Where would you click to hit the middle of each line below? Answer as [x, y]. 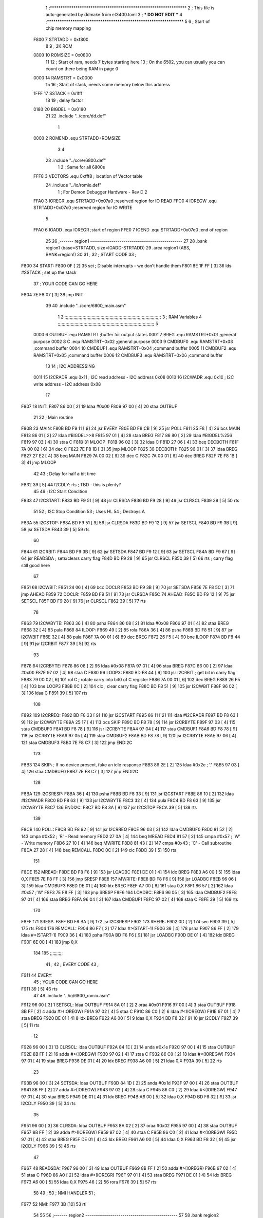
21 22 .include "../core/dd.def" [76, 116]
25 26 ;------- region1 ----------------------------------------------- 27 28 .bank [126, 241]
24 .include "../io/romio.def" [74, 185]
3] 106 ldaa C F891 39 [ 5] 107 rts [54, 693]
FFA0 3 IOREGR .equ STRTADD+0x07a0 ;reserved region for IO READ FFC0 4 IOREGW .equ [125, 201]
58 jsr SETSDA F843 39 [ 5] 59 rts [55, 530]
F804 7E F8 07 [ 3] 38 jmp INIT [52, 294]
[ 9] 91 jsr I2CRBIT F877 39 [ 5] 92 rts [59, 644]
